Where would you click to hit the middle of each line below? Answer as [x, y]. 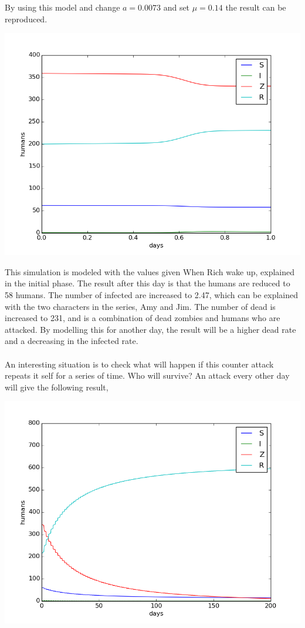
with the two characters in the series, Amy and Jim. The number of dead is [140, 306]
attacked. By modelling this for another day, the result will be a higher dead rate [150, 329]
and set [177, 7]
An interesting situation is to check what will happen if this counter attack [139, 364]
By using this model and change [62, 7]
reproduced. [26, 19]
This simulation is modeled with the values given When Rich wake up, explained [150, 271]
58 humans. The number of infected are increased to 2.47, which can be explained [151, 294]
